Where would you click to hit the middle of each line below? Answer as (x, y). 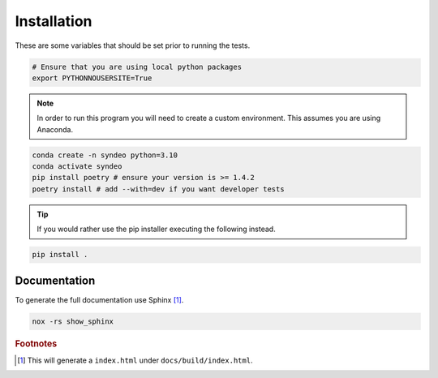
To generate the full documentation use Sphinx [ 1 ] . (99, 299)
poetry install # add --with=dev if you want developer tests (158, 189)
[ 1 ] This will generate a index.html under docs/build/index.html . (135, 360)
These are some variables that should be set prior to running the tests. (133, 45)
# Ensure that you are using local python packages (137, 67)
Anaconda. (55, 129)
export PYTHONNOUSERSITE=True (92, 78)
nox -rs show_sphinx (73, 321)
